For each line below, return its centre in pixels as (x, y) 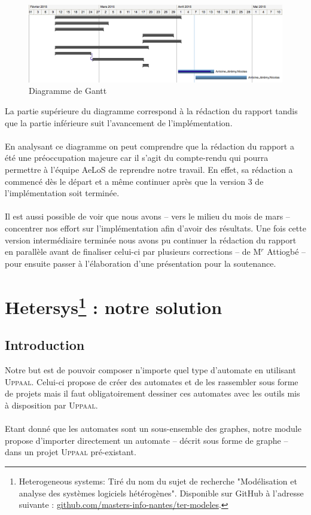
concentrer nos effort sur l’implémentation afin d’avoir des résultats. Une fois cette (155, 228)
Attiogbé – (286, 252)
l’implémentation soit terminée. (62, 193)
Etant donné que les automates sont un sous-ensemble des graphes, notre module (153, 429)
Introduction (45, 345)
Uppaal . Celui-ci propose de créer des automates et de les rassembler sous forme (152, 381)
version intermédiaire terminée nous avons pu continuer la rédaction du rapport (151, 240)
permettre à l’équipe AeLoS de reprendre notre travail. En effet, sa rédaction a (149, 170)
